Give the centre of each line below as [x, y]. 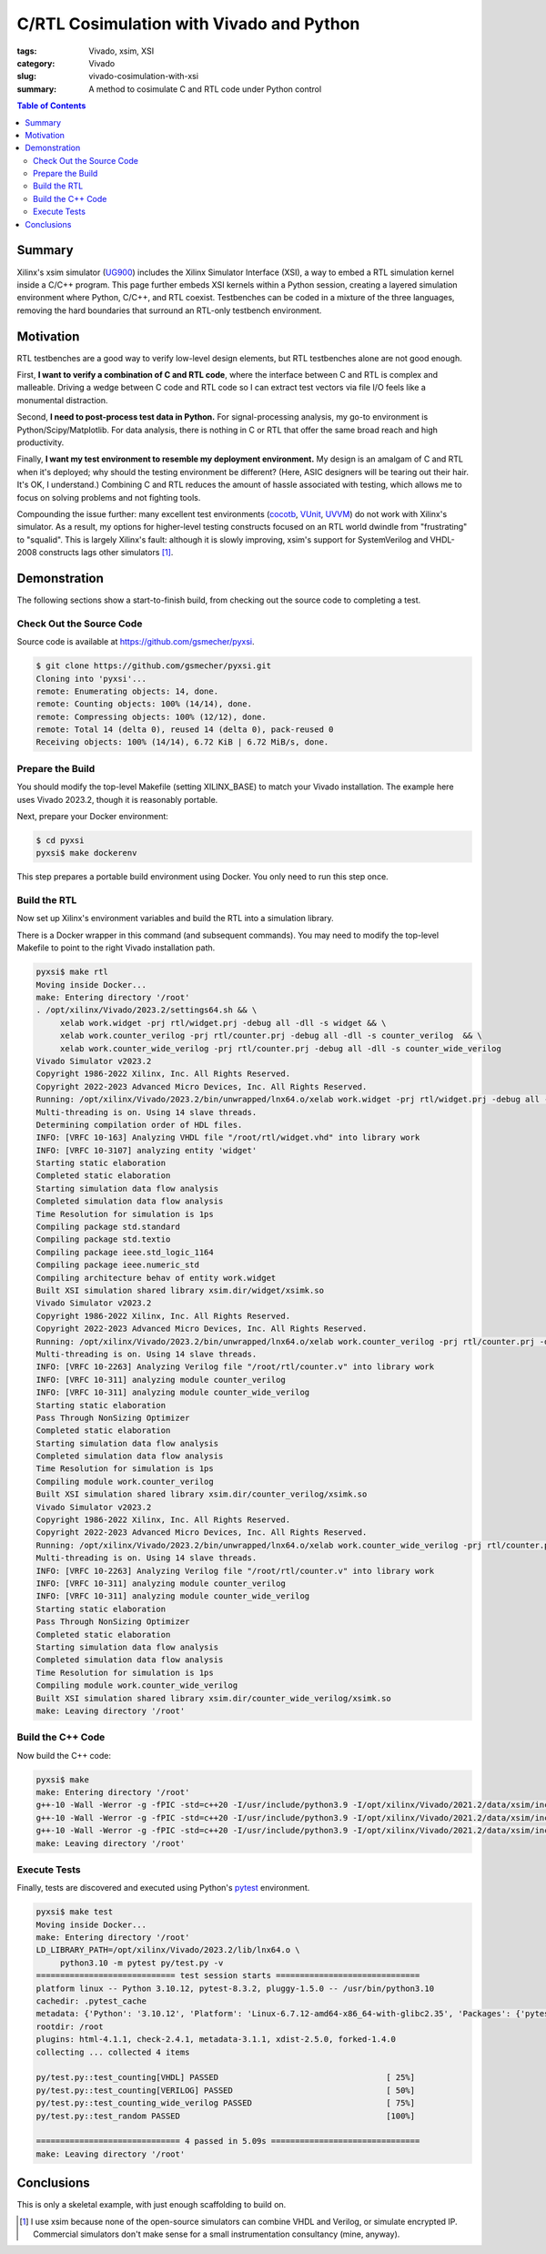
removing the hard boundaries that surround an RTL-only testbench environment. [169, 310]
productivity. [40, 442]
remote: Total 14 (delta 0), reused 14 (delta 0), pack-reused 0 [185, 730]
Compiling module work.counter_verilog [125, 1481]
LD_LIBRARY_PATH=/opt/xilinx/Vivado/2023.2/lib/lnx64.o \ [168, 1950]
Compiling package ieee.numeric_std [118, 1265]
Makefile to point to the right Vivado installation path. [116, 948]
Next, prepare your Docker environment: [92, 816]
